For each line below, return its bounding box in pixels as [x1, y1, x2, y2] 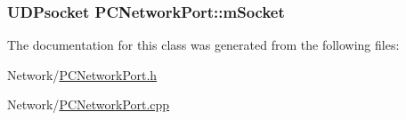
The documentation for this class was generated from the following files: [7, 36, 400, 54]
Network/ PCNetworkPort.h [7, 65, 158, 84]
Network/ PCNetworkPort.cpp [7, 95, 170, 114]
